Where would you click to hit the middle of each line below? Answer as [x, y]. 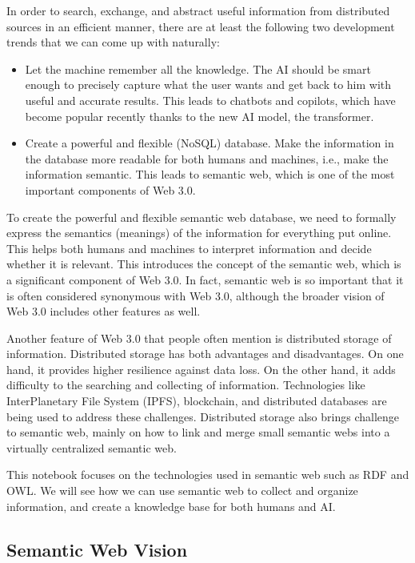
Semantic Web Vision [97, 549]
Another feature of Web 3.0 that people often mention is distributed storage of [199, 338]
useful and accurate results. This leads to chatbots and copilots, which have [210, 100]
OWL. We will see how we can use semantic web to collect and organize [182, 491]
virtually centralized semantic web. [92, 447]
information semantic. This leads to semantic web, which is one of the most [210, 174]
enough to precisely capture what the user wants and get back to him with [208, 84]
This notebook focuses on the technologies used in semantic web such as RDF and [208, 475]
